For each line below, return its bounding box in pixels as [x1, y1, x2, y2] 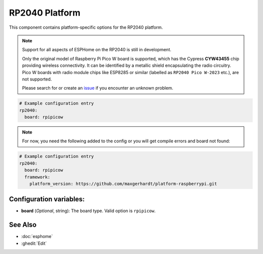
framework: [24, 174, 51, 180]
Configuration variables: [9, 195, 85, 203]
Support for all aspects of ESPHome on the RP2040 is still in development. [22, 47, 171, 53]
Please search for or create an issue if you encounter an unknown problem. [22, 85, 173, 91]
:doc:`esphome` [21, 234, 53, 239]
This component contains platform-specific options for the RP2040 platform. [9, 24, 163, 30]
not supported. [22, 76, 52, 82]
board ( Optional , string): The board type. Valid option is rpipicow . [21, 208, 156, 214]
